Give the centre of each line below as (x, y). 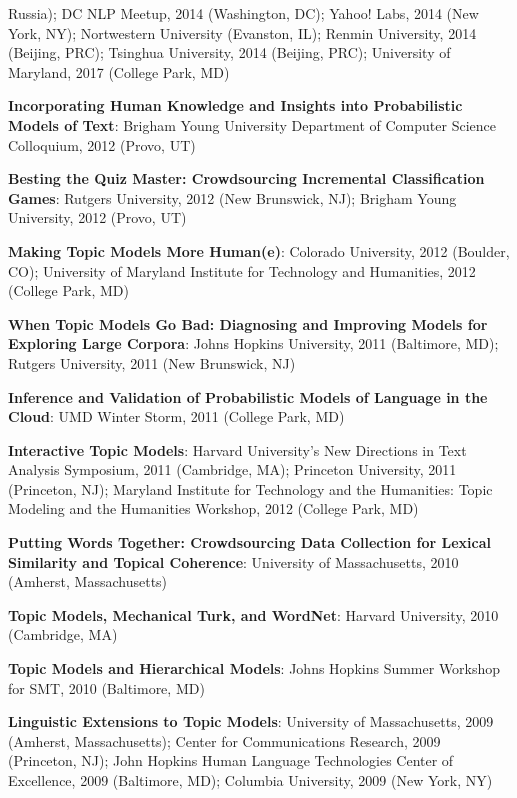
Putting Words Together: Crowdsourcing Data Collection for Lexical (250, 542)
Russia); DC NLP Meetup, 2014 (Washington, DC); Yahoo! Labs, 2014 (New (243, 13)
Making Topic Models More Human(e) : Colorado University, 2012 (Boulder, (259, 250)
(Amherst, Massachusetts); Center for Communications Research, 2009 (224, 740)
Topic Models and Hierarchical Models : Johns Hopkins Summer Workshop (254, 668)
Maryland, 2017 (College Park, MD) (119, 71)
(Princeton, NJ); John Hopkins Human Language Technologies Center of (231, 760)
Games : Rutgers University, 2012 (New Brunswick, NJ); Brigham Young (232, 197)
